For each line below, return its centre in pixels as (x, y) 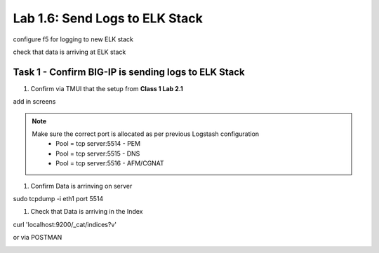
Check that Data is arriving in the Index (87, 212)
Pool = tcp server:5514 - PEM (98, 144)
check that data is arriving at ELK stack (69, 52)
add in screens (34, 102)
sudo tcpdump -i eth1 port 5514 (58, 198)
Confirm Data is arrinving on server (81, 186)
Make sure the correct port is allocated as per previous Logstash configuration (146, 134)
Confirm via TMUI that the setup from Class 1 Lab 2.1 (107, 88)
